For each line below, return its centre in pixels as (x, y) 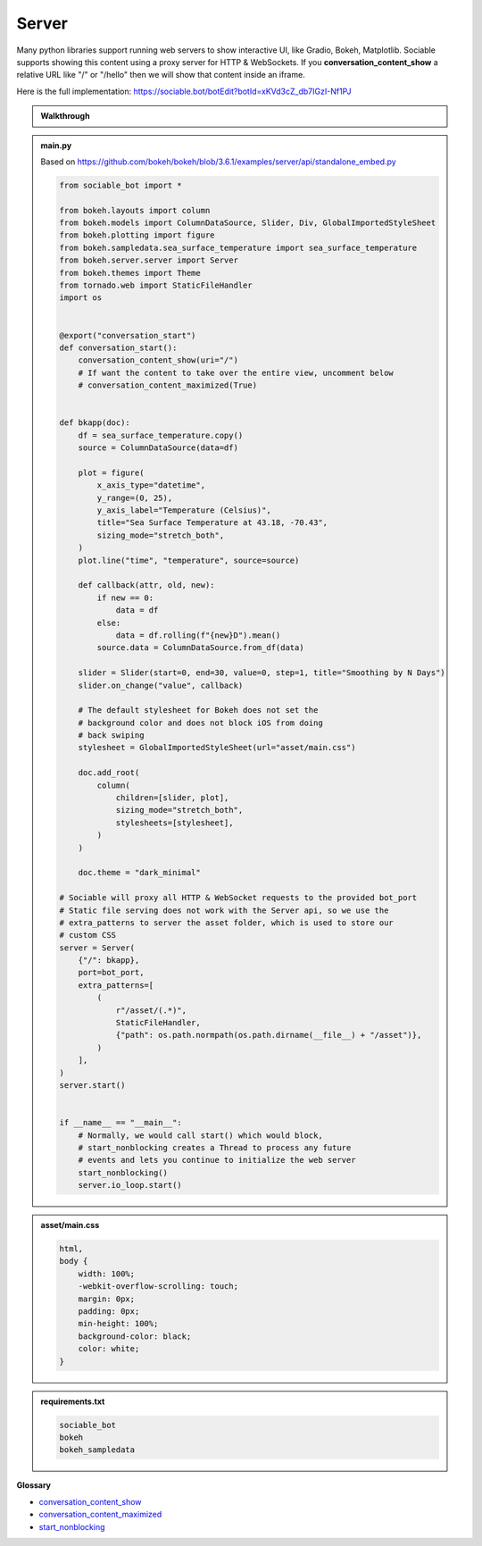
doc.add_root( (109, 773)
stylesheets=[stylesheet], (175, 823)
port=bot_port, (111, 973)
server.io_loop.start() (130, 1185)
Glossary (34, 1485)
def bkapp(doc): (95, 423)
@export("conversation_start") (128, 335)
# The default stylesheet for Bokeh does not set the (198, 710)
